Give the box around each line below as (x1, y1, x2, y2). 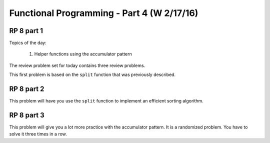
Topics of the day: (9, 40, 47, 46)
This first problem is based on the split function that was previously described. (9, 71, 176, 77)
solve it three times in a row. (9, 131, 67, 137)
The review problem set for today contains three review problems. (9, 62, 145, 68)
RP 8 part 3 (9, 110, 44, 119)
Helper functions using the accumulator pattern (34, 51, 132, 57)
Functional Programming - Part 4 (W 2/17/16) (9, 7, 198, 18)
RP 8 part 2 (9, 85, 44, 93)
